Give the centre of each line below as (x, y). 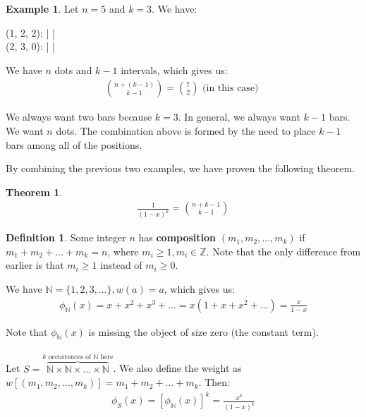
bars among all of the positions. (74, 144)
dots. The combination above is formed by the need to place (186, 131)
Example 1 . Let (42, 8)
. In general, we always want (239, 117)
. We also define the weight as (177, 368)
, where (123, 251)
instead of (121, 265)
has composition (177, 237)
